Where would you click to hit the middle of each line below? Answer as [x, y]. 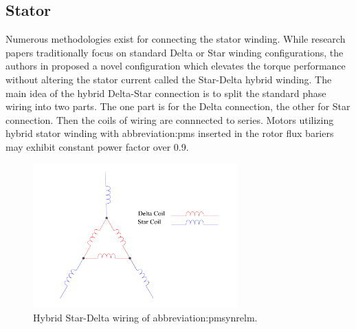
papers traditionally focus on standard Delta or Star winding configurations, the [175, 52]
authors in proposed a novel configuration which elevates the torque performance [176, 66]
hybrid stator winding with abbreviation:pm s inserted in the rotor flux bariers [170, 133]
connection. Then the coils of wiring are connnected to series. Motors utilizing [170, 119]
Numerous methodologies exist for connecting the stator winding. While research [176, 39]
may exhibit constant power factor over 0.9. [97, 146]
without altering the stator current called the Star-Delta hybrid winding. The [169, 79]
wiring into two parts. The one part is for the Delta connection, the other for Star [178, 106]
